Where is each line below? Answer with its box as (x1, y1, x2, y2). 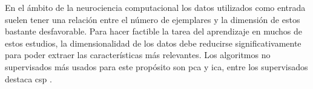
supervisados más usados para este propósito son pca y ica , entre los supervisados (5, 60, 308, 73)
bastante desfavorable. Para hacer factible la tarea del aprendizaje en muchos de (5, 25, 302, 38)
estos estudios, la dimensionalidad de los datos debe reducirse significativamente (5, 36, 301, 49)
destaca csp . (5, 72, 52, 85)
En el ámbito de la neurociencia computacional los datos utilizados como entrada (5, 1, 306, 13)
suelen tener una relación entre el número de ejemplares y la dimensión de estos (5, 13, 300, 25)
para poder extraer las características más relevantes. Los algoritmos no (5, 48, 271, 61)
